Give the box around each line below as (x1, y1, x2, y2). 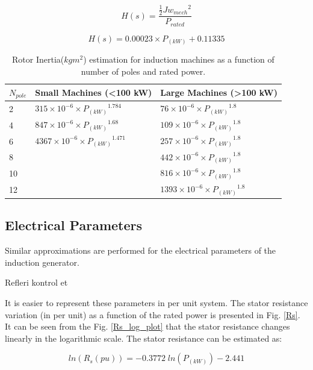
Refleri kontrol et (5, 276, 68, 289)
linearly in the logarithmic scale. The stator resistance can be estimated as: (5, 331, 282, 344)
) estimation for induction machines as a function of (83, 53, 274, 66)
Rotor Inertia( (12, 53, 64, 66)
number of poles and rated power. (81, 64, 206, 77)
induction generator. (5, 256, 79, 268)
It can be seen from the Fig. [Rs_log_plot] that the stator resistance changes (5, 320, 290, 333)
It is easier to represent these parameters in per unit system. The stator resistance (5, 296, 308, 309)
